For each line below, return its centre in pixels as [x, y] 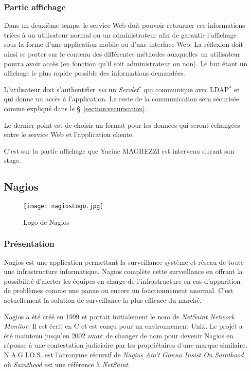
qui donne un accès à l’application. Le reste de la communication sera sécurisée [122, 99]
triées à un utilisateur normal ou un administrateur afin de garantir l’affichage [120, 34]
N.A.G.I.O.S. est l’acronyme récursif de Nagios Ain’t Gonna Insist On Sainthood [124, 354]
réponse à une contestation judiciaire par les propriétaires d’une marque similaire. [126, 345]
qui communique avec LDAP [186, 89]
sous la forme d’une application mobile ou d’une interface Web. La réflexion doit [124, 44]
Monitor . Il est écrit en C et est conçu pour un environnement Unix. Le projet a [123, 326]
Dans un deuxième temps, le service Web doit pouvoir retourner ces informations [125, 25]
